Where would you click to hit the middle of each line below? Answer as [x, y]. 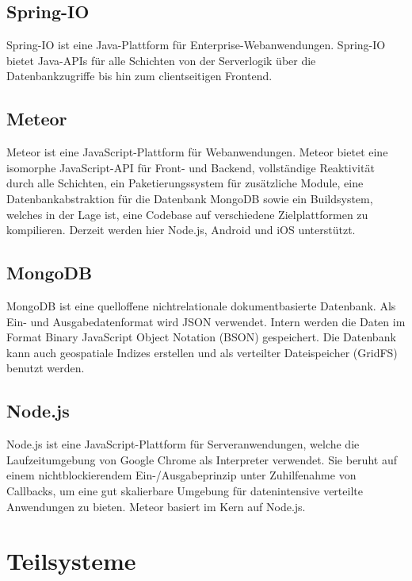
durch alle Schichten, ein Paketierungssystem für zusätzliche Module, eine [185, 183]
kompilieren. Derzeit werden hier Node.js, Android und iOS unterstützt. [181, 230]
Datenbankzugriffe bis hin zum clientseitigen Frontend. [139, 76]
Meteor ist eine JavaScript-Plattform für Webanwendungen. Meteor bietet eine [197, 152]
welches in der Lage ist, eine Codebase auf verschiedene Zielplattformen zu [187, 214]
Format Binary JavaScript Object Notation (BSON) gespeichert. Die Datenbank [201, 337]
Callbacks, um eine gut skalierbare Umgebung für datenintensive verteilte [185, 490]
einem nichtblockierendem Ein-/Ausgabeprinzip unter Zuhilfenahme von [181, 475]
